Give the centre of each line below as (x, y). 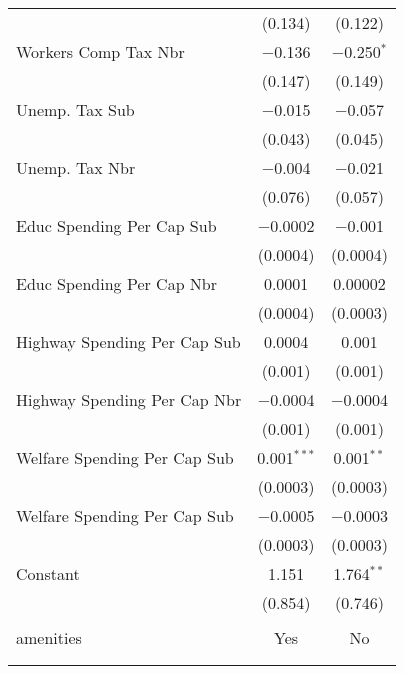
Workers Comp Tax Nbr (100, 51)
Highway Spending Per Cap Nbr (129, 399)
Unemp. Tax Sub (75, 109)
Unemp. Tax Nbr (76, 167)
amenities (49, 637)
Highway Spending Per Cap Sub (128, 341)
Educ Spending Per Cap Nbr (117, 283)
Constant (48, 573)
